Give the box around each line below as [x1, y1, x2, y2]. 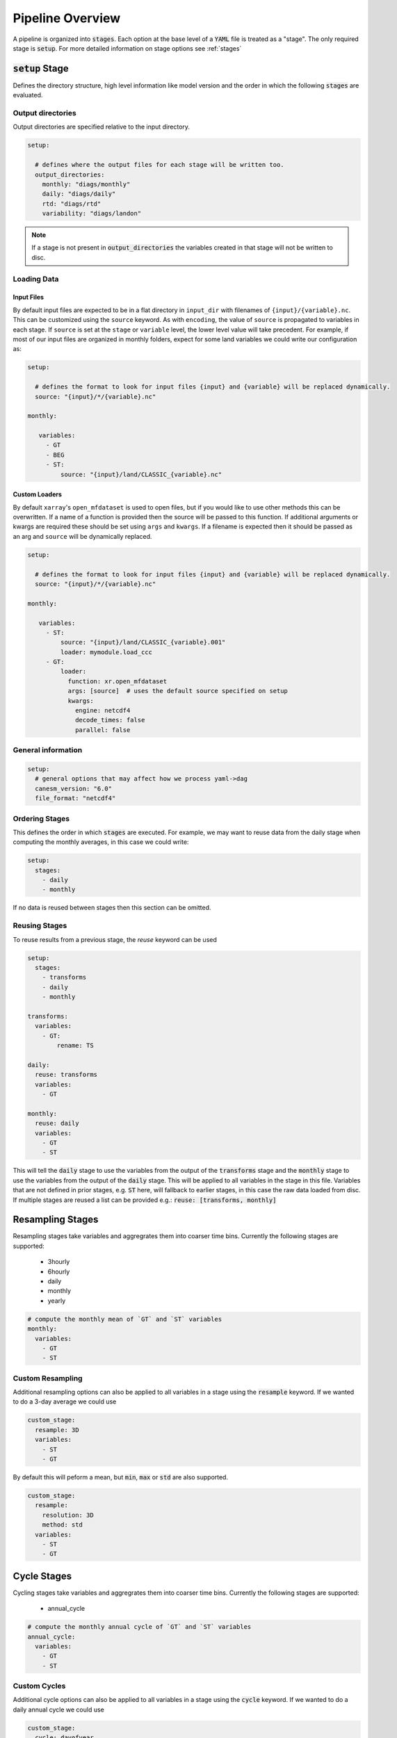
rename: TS [56, 1041, 94, 1050]
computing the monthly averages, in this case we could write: [13, 838, 189, 846]
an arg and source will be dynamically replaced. [13, 532, 152, 540]
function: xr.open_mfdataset [67, 677, 167, 685]
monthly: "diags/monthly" [42, 180, 131, 188]
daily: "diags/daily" [42, 190, 116, 198]
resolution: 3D [42, 1511, 94, 1519]
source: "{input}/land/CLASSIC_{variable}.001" [60, 638, 226, 647]
